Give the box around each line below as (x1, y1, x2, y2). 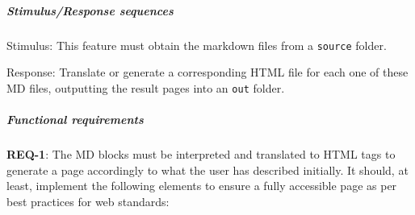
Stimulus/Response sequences (6, 2, 174, 19)
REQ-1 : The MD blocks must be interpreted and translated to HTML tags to (6, 146, 396, 163)
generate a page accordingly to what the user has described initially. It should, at (6, 161, 409, 178)
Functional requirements (6, 111, 144, 128)
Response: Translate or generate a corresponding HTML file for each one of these (6, 64, 409, 81)
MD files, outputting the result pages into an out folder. (6, 79, 285, 96)
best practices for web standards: (6, 192, 170, 209)
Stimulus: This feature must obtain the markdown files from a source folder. (6, 36, 387, 53)
